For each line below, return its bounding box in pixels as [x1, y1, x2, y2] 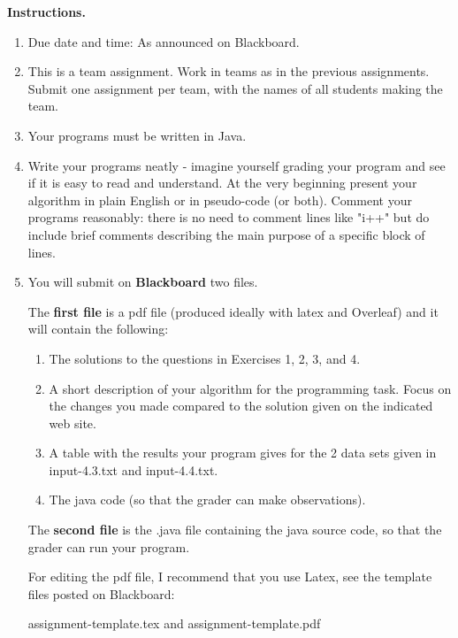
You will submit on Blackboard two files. [27, 273, 258, 291]
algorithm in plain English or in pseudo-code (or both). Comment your [27, 190, 412, 209]
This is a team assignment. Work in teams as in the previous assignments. [27, 62, 430, 81]
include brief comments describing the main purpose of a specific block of [27, 225, 425, 243]
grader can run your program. [27, 537, 190, 556]
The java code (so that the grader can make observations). [49, 490, 366, 509]
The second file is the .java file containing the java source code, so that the [27, 520, 442, 539]
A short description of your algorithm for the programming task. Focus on [49, 379, 452, 397]
